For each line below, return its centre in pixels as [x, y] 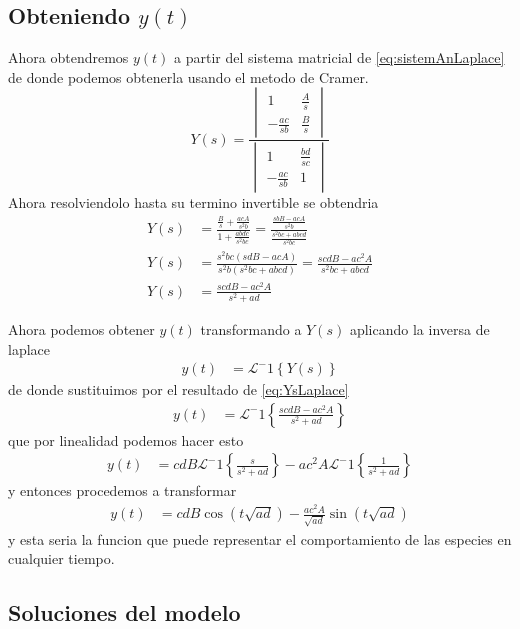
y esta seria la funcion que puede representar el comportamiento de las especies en [260, 538]
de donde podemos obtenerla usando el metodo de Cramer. [188, 76]
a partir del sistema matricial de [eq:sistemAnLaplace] [339, 57]
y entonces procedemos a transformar [122, 490]
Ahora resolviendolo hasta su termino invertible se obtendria [193, 202]
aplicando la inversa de [419, 328]
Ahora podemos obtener [81, 328]
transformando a [251, 328]
